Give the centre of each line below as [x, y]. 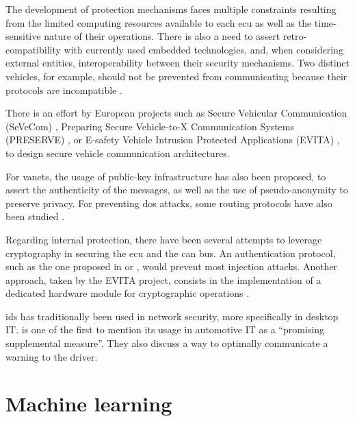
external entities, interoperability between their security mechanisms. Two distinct [178, 63]
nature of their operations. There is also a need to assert [162, 36]
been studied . [35, 216]
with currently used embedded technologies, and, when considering [203, 49]
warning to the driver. [52, 356]
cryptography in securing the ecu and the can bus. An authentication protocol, [171, 253]
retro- [295, 36]
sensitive [23, 36]
